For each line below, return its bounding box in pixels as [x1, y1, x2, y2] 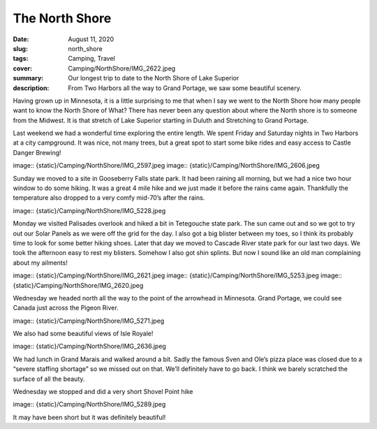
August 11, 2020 [68, 35, 114, 43]
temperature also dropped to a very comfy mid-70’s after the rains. [13, 194, 205, 202]
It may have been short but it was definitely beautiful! [13, 413, 166, 421]
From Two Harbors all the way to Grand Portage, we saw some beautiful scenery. [68, 84, 302, 92]
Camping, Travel [68, 54, 115, 63]
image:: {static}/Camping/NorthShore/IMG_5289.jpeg [13, 400, 166, 409]
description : [13, 84, 50, 92]
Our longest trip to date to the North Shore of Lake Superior [68, 74, 239, 82]
